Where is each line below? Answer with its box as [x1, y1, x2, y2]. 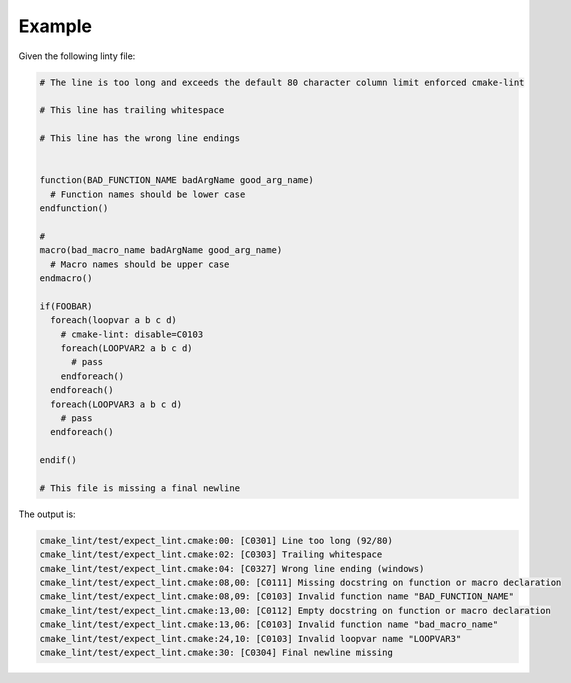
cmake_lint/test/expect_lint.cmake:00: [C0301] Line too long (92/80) [39, 535, 394, 546]
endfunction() [39, 203, 109, 214]
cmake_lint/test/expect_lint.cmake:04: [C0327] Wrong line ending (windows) [39, 563, 425, 574]
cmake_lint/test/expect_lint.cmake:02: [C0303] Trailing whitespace [39, 549, 383, 560]
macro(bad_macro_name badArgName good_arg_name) [39, 245, 283, 256]
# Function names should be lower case [50, 188, 246, 200]
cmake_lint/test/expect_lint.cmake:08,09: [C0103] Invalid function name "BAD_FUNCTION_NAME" [39, 591, 515, 602]
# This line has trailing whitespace [39, 105, 225, 116]
